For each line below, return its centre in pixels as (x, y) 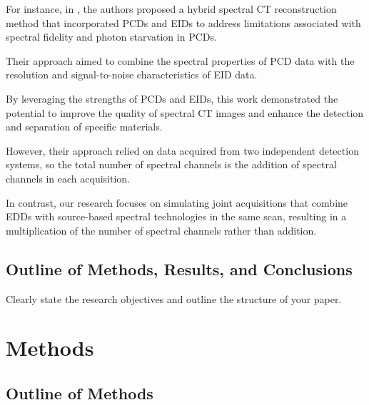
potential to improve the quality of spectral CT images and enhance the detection (185, 112)
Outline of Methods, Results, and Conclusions (179, 268)
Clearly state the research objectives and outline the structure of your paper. (174, 298)
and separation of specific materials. (84, 127)
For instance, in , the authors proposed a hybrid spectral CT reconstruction (171, 9)
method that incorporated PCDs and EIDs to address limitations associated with (183, 22)
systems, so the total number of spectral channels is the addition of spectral (171, 164)
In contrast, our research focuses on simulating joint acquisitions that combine (177, 202)
